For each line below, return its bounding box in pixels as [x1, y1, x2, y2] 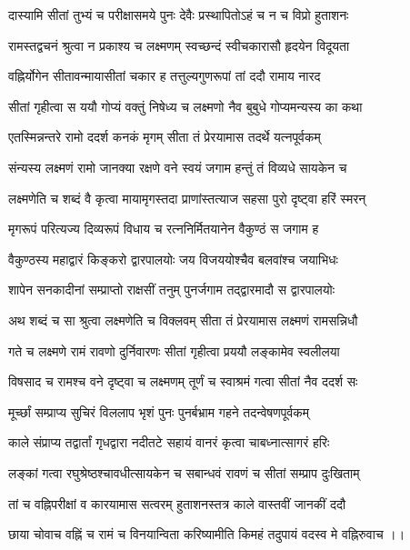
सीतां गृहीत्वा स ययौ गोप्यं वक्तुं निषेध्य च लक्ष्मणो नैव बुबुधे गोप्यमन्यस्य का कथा [8, 96, 363, 115]
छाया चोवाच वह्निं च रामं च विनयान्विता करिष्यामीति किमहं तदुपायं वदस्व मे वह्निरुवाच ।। [8, 525, 405, 544]
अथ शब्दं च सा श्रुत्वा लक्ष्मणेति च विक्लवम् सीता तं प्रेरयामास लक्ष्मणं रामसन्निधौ [8, 310, 358, 329]
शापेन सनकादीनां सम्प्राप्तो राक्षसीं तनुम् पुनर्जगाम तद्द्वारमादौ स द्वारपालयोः [8, 280, 335, 299]
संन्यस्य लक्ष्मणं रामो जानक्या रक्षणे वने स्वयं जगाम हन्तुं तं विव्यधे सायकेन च [8, 157, 347, 176]
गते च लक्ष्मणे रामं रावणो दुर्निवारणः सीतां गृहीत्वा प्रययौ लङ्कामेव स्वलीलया [8, 341, 340, 360]
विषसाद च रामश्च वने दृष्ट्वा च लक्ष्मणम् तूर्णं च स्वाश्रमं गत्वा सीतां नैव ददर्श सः [8, 372, 358, 391]
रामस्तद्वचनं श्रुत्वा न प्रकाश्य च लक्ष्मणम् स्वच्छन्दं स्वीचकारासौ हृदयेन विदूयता [8, 35, 350, 55]
